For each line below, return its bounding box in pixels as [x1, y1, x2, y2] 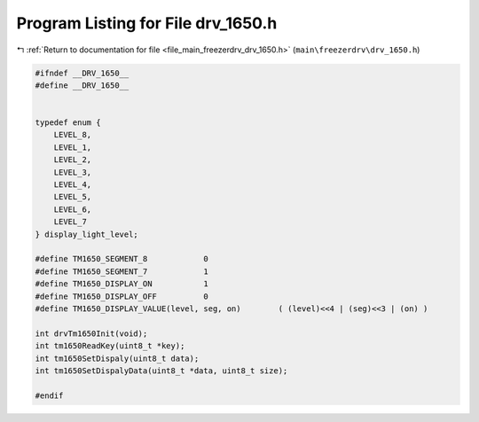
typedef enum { [35, 118, 101, 128]
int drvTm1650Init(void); [35, 328, 148, 339]
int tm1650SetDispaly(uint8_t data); [35, 353, 200, 363]
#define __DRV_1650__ [35, 80, 130, 90]
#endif [35, 390, 64, 401]
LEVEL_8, [53, 129, 92, 140]
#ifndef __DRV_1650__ [35, 67, 130, 78]
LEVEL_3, [53, 167, 92, 177]
